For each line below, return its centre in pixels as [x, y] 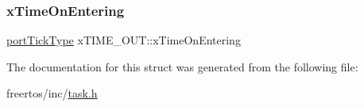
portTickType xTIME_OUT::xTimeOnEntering [124, 40]
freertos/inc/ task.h [52, 93]
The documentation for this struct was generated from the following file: [182, 66]
